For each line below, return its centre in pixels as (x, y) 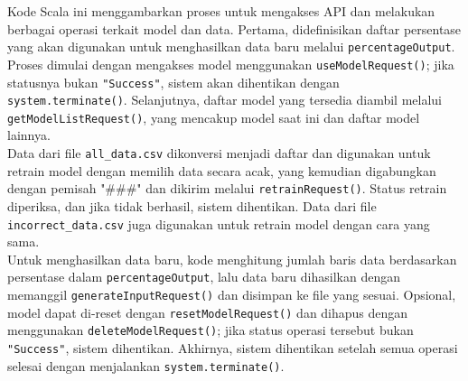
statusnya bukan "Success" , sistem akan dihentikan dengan (173, 82)
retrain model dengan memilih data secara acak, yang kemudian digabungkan (222, 170)
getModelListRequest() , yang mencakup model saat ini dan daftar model (214, 117)
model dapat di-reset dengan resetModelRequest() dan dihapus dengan (208, 312)
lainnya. (29, 135)
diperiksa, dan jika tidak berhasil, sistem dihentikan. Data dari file (192, 205)
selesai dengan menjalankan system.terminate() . (146, 365)
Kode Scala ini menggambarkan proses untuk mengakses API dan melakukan (221, 11)
